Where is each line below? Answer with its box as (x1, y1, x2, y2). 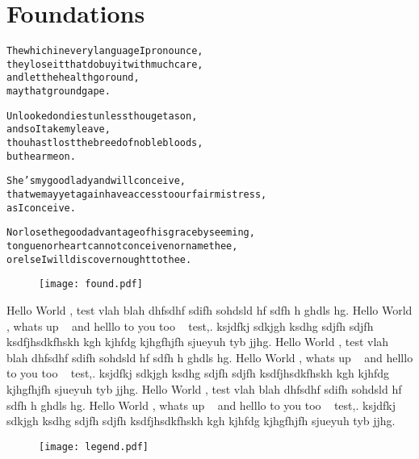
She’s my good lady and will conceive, (6, 175, 186, 187)
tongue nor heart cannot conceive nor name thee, (6, 240, 238, 252)
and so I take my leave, (6, 123, 111, 136)
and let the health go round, (6, 72, 140, 84)
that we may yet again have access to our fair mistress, (6, 189, 267, 201)
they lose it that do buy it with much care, (6, 58, 203, 70)
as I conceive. (6, 202, 76, 214)
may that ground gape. (6, 86, 111, 98)
